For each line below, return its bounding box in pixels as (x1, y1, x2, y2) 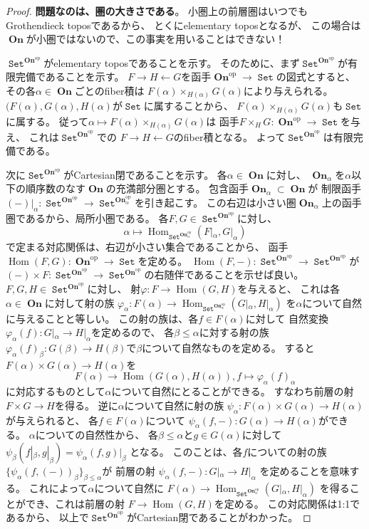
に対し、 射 (87, 281, 141, 296)
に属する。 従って (6, 114, 88, 128)
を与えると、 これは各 (237, 281, 341, 296)
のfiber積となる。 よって (173, 129, 286, 144)
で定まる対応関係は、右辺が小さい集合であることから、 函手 (6, 239, 289, 254)
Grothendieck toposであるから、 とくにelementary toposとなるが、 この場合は (6, 17, 361, 32)
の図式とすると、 (276, 69, 355, 84)
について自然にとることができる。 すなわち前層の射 (111, 384, 354, 399)
